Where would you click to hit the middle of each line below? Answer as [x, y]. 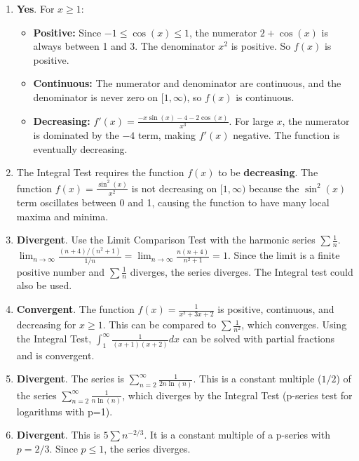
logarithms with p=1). [65, 411]
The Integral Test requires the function [100, 172]
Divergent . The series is [70, 379]
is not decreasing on [174, 188]
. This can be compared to [160, 325]
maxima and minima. [62, 216]
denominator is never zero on [96, 96]
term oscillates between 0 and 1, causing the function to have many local [173, 202]
